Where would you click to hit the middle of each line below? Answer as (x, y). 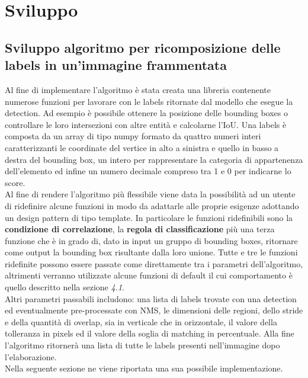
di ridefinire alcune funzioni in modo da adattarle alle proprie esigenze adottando (152, 205)
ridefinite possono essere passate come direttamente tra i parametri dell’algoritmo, (154, 263)
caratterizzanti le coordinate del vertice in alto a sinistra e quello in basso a (142, 147)
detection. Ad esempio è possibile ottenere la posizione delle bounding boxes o (146, 113)
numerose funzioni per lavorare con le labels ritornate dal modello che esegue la (149, 101)
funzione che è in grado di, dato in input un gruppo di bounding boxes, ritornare (151, 240)
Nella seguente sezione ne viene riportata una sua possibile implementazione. (144, 368)
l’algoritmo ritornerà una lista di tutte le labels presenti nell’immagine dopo (142, 345)
